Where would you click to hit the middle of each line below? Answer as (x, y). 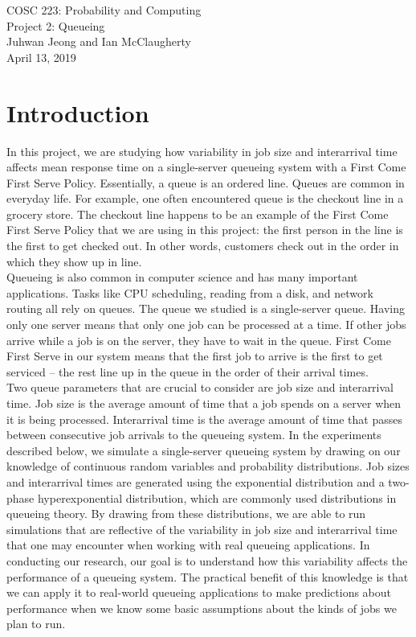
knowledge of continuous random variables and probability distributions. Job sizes (208, 466)
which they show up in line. (74, 261)
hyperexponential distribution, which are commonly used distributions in (217, 497)
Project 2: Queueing (56, 25)
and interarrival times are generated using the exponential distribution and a (196, 481)
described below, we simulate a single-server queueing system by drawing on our (204, 450)
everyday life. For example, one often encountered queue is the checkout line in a (205, 198)
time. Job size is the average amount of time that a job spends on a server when (204, 403)
